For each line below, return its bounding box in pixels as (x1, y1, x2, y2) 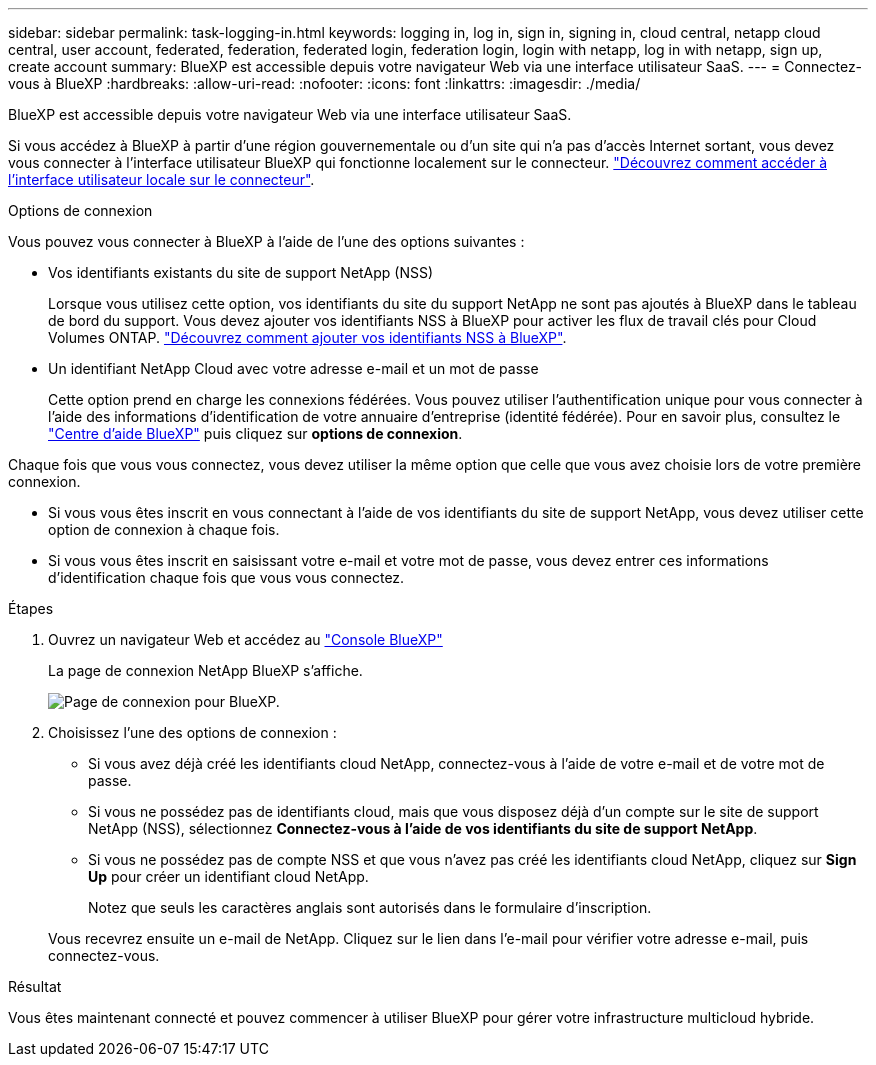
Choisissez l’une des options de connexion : (48, 724, 337, 741)
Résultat (8, 978, 62, 995)
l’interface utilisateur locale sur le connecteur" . (8, 171, 315, 188)
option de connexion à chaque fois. (48, 521, 280, 538)
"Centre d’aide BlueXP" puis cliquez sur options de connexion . (48, 425, 463, 442)
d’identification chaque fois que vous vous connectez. (48, 569, 405, 586)
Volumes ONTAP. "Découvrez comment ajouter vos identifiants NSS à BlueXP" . (48, 329, 567, 346)
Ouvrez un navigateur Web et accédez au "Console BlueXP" (48, 631, 443, 648)
